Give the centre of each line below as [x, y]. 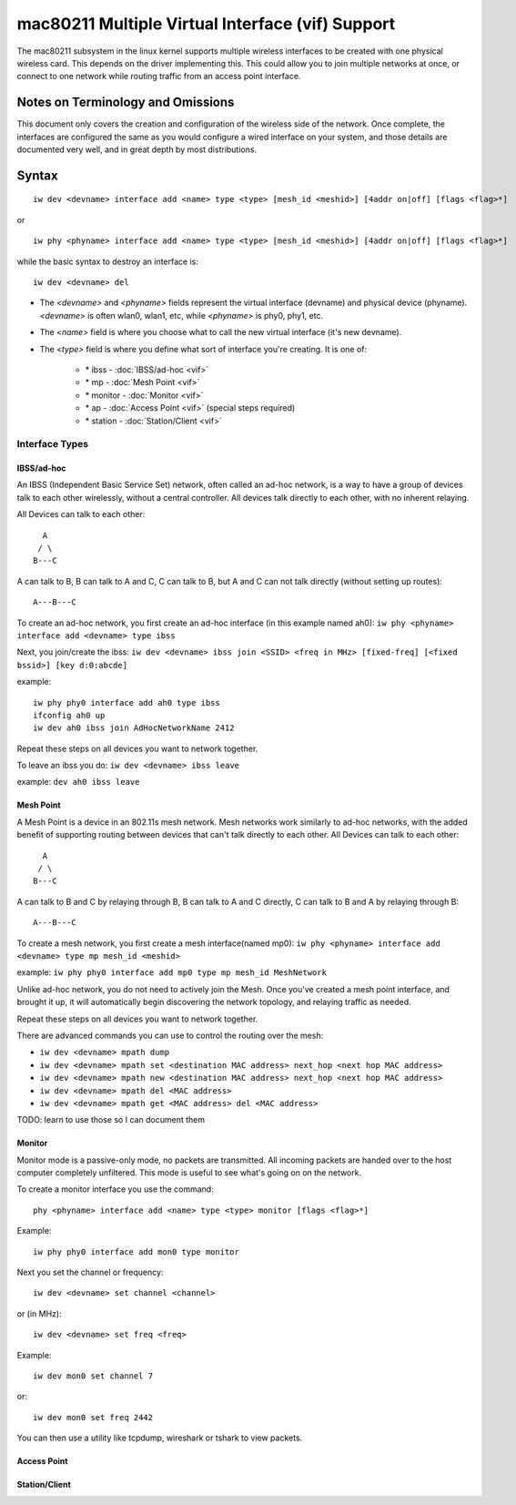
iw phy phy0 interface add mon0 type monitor [137, 1251]
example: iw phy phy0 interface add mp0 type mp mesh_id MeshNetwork [172, 972]
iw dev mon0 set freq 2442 [93, 1417]
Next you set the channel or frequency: [90, 1272]
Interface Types [53, 444]
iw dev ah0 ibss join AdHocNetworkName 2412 [134, 728]
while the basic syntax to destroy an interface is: [108, 261]
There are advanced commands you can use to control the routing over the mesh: [170, 1035]
